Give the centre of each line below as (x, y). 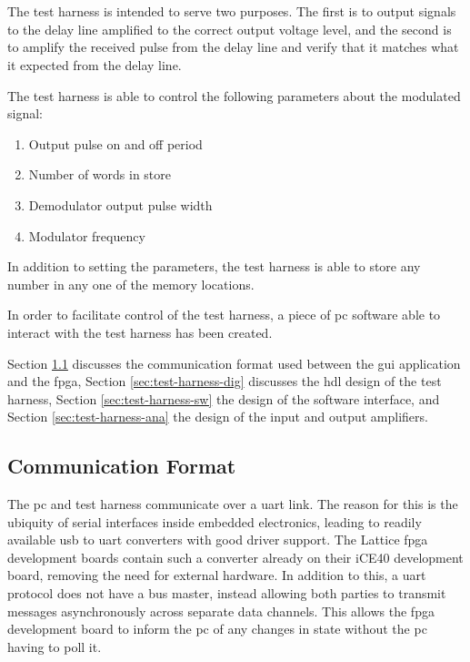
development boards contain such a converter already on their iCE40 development (235, 557)
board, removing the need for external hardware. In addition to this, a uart (217, 575)
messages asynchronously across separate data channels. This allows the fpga (221, 611)
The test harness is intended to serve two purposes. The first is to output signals (232, 11)
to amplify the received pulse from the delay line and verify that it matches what (233, 47)
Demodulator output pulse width (120, 204)
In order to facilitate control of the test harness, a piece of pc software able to (224, 315)
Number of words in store (100, 174)
